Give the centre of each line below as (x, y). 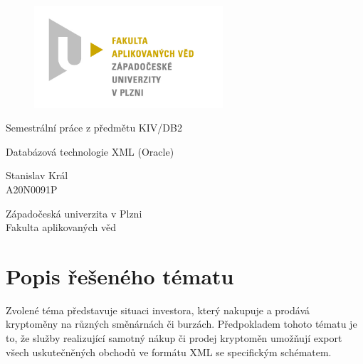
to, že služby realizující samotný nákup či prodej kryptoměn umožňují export (174, 338)
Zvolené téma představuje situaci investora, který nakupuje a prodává (158, 310)
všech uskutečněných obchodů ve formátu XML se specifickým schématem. (169, 352)
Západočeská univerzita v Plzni (74, 213)
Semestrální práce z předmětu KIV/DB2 (94, 128)
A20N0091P (32, 189)
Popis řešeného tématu (120, 275)
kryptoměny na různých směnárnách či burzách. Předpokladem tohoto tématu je (181, 324)
